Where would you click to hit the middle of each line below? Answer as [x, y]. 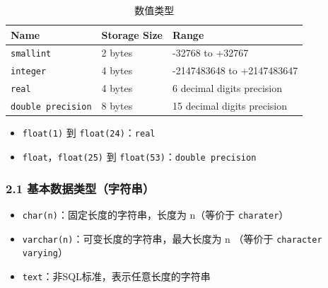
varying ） [45, 252]
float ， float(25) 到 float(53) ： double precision [139, 156]
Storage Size [132, 34]
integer [29, 72]
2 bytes [117, 53]
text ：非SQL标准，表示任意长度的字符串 [116, 276]
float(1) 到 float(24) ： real [89, 133]
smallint [31, 54]
